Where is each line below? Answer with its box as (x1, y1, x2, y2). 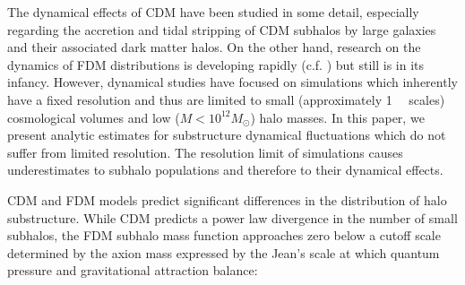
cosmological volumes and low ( (7, 108, 180, 126)
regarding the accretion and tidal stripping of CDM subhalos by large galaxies (7, 20, 436, 39)
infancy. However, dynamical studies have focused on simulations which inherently (7, 73, 458, 91)
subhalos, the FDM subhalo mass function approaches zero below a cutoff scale (7, 226, 441, 245)
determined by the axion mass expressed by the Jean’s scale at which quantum (7, 243, 440, 262)
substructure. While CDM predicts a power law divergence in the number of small (7, 208, 458, 227)
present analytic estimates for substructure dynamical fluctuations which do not (7, 125, 446, 144)
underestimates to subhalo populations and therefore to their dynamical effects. (7, 160, 443, 179)
